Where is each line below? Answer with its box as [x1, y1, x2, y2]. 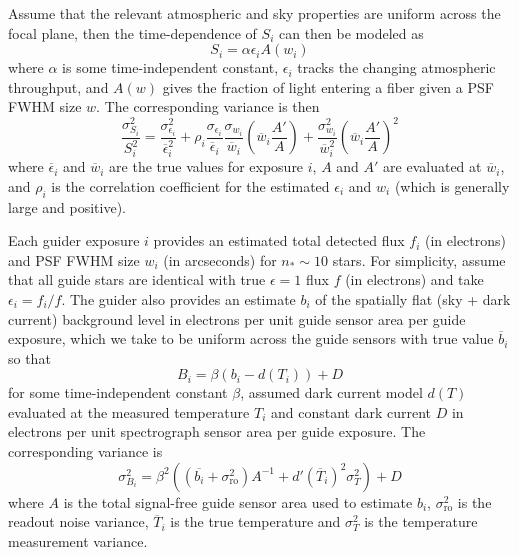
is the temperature [364, 511, 478, 532]
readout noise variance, [8, 511, 149, 532]
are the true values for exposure [109, 156, 304, 177]
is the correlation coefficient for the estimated [51, 175, 330, 196]
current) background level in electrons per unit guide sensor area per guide [8, 308, 466, 329]
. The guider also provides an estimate [61, 288, 296, 309]
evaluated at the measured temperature [8, 401, 250, 422]
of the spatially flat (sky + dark [315, 288, 511, 309]
